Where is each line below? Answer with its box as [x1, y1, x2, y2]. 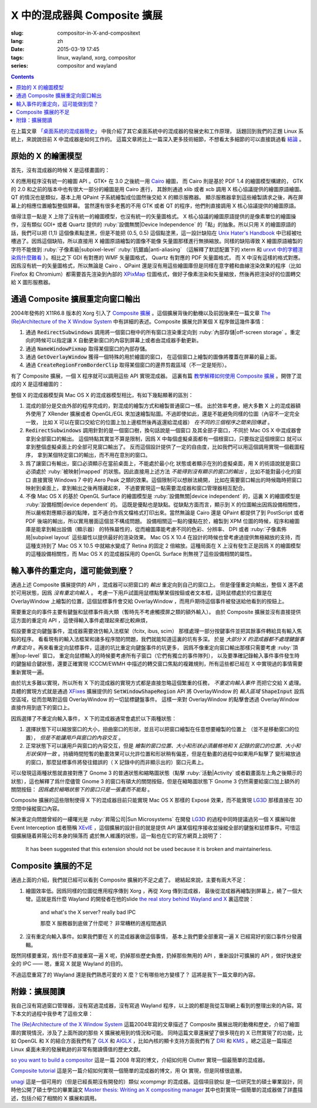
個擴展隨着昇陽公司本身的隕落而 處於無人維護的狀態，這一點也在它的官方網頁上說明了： [11, 832, 223, 839]
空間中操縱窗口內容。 [11, 805, 63, 812]
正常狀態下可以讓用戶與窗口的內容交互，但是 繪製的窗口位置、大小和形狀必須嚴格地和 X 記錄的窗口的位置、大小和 [25, 742, 301, 749]
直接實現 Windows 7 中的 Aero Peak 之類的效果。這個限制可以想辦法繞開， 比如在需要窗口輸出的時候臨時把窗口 [32, 476, 302, 483]
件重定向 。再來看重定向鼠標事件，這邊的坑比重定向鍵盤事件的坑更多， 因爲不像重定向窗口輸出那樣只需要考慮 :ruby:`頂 [11, 644, 299, 651]
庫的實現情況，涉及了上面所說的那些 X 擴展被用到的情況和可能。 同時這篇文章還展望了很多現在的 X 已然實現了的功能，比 [11, 1029, 303, 1036]
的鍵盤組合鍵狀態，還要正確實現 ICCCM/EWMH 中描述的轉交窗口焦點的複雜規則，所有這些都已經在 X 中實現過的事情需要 [11, 660, 303, 668]
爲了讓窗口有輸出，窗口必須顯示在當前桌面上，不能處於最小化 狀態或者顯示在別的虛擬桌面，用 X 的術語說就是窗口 [25, 459, 301, 467]
